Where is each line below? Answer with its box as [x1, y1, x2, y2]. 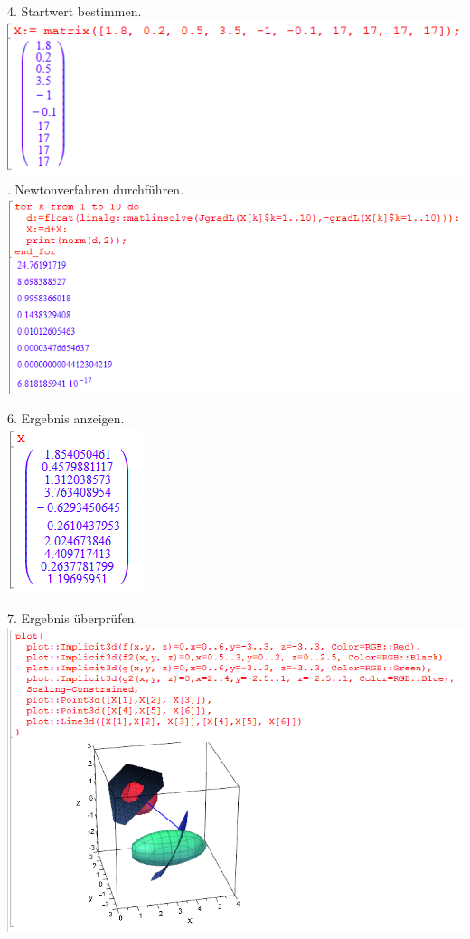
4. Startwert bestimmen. [7, 2, 142, 20]
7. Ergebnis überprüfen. [7, 609, 138, 628]
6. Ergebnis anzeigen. [7, 409, 125, 428]
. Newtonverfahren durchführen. [7, 179, 184, 198]
